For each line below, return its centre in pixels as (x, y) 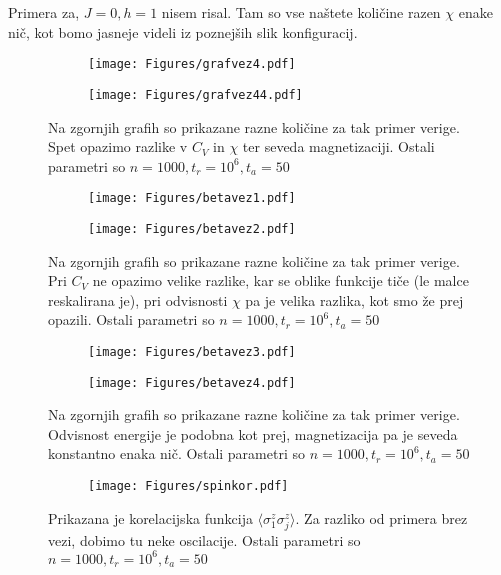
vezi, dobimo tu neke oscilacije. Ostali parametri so (204, 539)
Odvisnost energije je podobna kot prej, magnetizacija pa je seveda (253, 433)
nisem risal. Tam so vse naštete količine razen (301, 12)
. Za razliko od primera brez (381, 517)
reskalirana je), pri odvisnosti (138, 299)
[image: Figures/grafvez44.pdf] (195, 94)
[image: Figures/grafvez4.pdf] (192, 64)
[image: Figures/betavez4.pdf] (192, 382)
